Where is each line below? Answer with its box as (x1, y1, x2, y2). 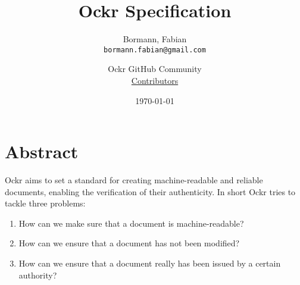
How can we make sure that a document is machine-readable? (18, 217, 244, 229)
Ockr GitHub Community (108, 62, 202, 75)
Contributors (131, 74, 179, 86)
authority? (18, 268, 57, 281)
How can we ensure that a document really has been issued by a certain (18, 257, 281, 270)
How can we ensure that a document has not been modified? (18, 237, 240, 249)
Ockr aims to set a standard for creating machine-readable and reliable (5, 174, 263, 186)
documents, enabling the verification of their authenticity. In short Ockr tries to (5, 185, 296, 198)
